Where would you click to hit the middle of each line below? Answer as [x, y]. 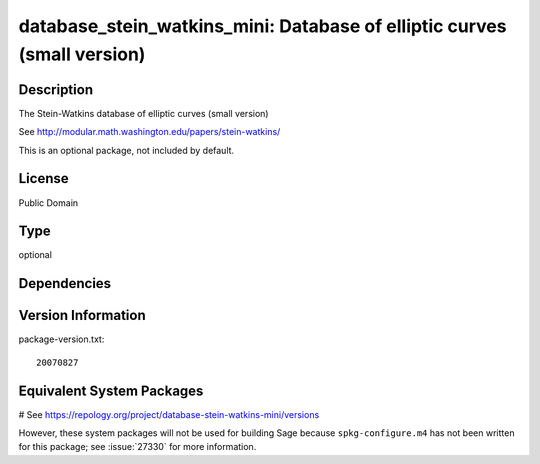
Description [56, 89]
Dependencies [65, 283]
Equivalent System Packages [111, 390]
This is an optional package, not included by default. [126, 150]
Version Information [82, 315]
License [43, 178]
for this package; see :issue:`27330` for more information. [137, 447]
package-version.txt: [61, 339]
